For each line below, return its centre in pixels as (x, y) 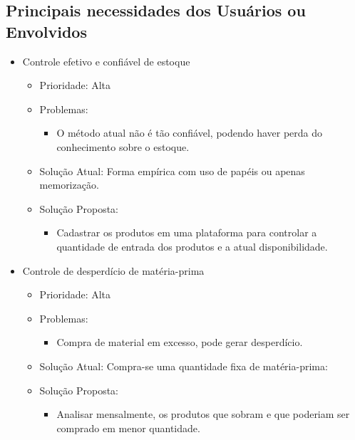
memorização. (69, 185)
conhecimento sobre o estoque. (123, 146)
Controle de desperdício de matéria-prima (113, 270)
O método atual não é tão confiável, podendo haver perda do (190, 133)
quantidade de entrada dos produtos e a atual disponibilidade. (192, 246)
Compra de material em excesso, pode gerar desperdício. (180, 342)
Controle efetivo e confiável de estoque (106, 61)
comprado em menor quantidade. (128, 428)
